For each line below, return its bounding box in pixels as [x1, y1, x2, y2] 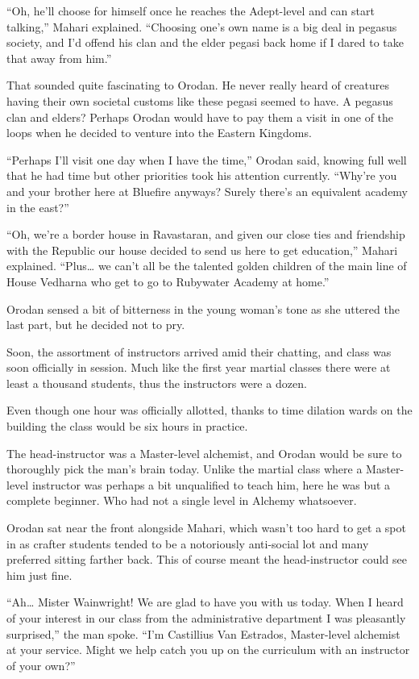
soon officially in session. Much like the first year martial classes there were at [6, 359, 391, 376]
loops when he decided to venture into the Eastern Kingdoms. [6, 124, 312, 141]
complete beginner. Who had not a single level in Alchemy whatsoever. [6, 492, 357, 509]
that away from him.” [6, 49, 112, 66]
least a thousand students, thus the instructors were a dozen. [6, 374, 307, 391]
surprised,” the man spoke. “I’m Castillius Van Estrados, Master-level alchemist [6, 625, 400, 642]
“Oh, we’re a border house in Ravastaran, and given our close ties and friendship [6, 226, 405, 243]
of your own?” [6, 656, 76, 673]
